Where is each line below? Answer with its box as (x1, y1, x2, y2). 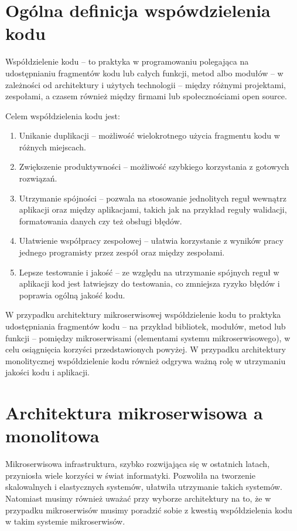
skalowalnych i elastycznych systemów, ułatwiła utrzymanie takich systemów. (5, 480, 283, 493)
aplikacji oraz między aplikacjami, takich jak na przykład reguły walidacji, (19, 203, 287, 216)
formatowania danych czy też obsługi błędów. (19, 214, 182, 227)
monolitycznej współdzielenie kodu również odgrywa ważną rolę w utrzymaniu (5, 354, 286, 367)
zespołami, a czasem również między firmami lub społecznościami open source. (5, 90, 287, 102)
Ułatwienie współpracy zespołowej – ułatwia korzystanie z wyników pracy (19, 234, 284, 247)
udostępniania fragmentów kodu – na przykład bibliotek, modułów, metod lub (5, 320, 286, 332)
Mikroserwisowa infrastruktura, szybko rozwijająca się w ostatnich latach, (5, 458, 270, 470)
